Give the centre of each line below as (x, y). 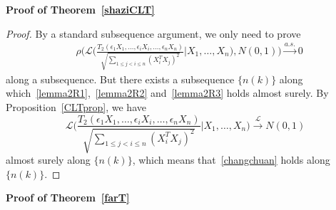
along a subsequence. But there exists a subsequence (120, 79)
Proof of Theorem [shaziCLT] (80, 9)
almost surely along (48, 159)
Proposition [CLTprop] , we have (76, 106)
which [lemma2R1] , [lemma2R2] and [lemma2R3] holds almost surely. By (167, 93)
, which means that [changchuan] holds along (231, 159)
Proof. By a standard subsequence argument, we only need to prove (153, 33)
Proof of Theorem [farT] (68, 198)
